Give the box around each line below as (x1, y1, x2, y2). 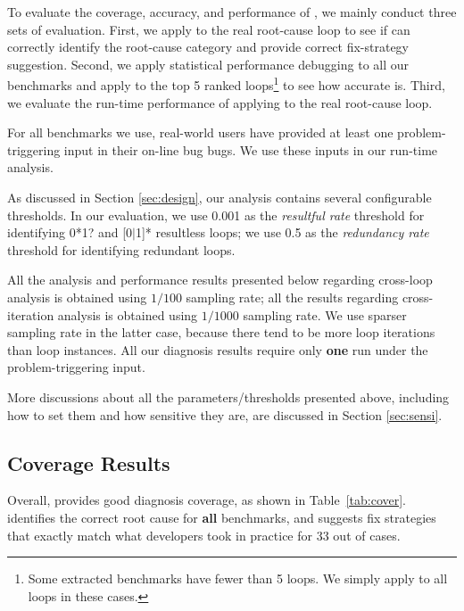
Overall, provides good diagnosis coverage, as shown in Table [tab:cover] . (7, 491, 407, 509)
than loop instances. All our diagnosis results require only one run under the (7, 340, 428, 359)
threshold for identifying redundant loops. (7, 240, 236, 259)
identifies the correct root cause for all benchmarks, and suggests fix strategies (7, 508, 436, 526)
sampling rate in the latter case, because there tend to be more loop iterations (7, 323, 435, 342)
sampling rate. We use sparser (243, 305, 407, 324)
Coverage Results (7, 449, 170, 476)
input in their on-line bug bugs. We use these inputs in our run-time (63, 140, 438, 159)
